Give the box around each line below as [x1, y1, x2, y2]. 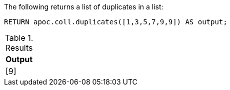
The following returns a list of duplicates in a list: [4, 2, 163, 11]
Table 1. [4, 33, 33, 43]
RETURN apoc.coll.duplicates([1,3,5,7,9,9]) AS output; [4, 18, 227, 26]
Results [5, 43, 33, 53]
